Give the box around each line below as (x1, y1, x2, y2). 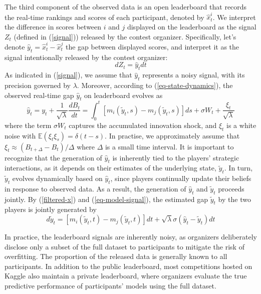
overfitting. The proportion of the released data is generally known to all (5, 251, 227, 261)
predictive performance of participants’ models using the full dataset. (5, 280, 216, 291)
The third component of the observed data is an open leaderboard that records (5, 1, 247, 11)
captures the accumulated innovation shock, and (69, 119, 217, 130)
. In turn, (224, 162, 253, 173)
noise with (5, 130, 36, 140)
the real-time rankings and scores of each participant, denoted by (5, 11, 204, 22)
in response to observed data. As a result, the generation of (5, 183, 186, 193)
